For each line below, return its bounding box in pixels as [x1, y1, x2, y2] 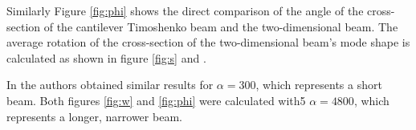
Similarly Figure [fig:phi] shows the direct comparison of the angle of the [6, 2, 364, 18]
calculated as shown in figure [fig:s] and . [6, 49, 206, 66]
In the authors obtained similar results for [6, 76, 214, 93]
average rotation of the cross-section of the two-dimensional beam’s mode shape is [6, 34, 410, 51]
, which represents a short [255, 76, 382, 93]
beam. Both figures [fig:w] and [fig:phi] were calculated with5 [6, 91, 306, 108]
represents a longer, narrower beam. [6, 108, 182, 124]
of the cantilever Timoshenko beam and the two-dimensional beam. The [43, 18, 398, 35]
